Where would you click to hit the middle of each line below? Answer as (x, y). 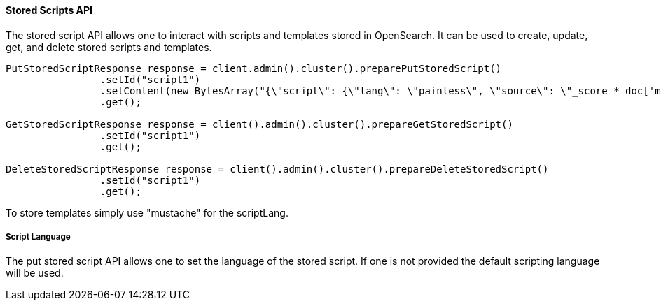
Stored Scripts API (49, 10)
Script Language (38, 237)
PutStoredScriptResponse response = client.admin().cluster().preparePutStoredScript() (254, 68)
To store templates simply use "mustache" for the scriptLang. (147, 212)
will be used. (35, 273)
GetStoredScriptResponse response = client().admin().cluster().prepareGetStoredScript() (259, 124)
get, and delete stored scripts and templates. (109, 47)
